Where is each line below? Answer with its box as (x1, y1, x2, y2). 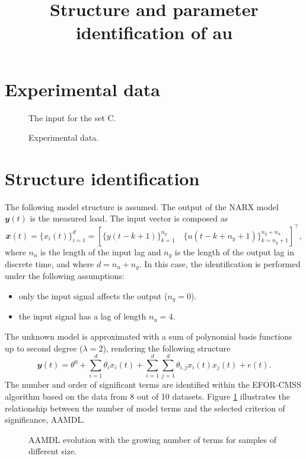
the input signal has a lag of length (18, 310, 146, 322)
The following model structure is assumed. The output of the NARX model (5, 200, 279, 213)
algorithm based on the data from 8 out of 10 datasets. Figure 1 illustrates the (5, 390, 291, 402)
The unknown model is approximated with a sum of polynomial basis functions (5, 330, 292, 343)
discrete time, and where (5, 257, 94, 270)
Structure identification (5, 166, 200, 190)
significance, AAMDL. (5, 413, 85, 426)
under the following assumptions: (5, 270, 125, 282)
